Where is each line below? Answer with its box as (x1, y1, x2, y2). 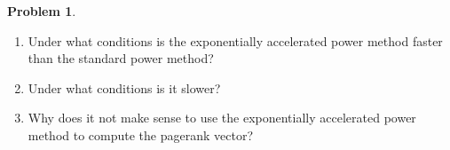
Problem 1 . (7, 2, 76, 20)
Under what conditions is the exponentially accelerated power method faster (28, 31, 443, 50)
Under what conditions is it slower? (28, 78, 221, 97)
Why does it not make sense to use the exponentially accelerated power (28, 108, 416, 127)
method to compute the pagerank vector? (28, 125, 254, 144)
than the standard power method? (28, 49, 214, 67)
